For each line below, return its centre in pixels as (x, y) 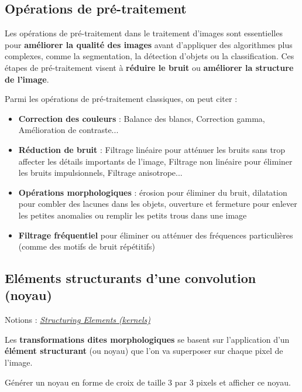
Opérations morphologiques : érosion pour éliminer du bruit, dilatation (153, 192)
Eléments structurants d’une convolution (131, 278)
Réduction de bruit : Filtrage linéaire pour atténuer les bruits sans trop (152, 149)
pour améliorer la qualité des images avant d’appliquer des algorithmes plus (149, 44)
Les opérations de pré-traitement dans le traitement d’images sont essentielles (144, 33)
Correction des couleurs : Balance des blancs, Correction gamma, (142, 118)
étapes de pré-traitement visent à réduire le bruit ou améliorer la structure (149, 67)
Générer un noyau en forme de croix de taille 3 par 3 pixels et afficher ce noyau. (148, 382)
